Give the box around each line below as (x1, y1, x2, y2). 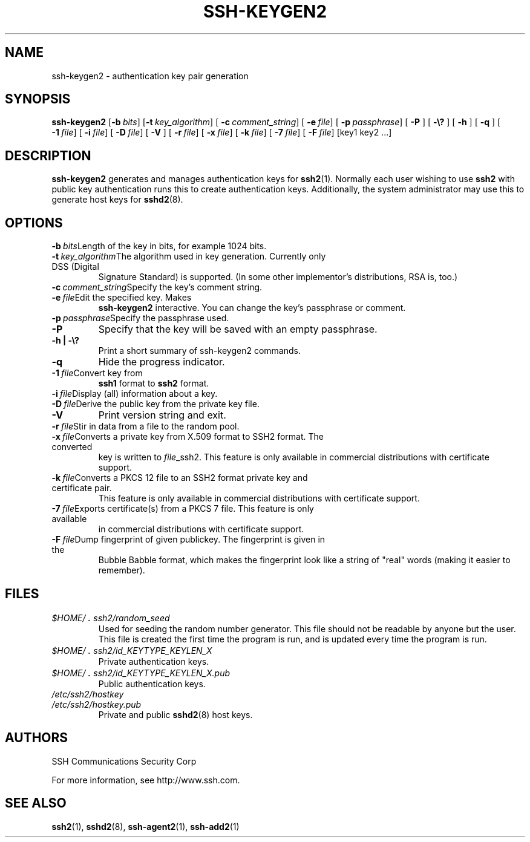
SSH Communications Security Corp (51, 756, 197, 766)
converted (51, 442, 93, 452)
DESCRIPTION (5, 148, 91, 163)
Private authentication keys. (98, 656, 209, 667)
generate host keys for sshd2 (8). (51, 194, 183, 205)
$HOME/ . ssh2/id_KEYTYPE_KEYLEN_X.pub (51, 666, 231, 679)
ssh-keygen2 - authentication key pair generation (51, 70, 249, 81)
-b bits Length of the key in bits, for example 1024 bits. (51, 241, 267, 252)
